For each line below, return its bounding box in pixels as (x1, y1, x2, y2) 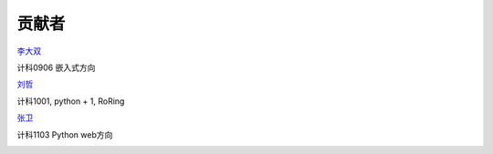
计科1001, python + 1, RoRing (16, 96, 125, 107)
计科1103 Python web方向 (16, 128, 113, 140)
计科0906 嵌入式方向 (16, 62, 96, 73)
